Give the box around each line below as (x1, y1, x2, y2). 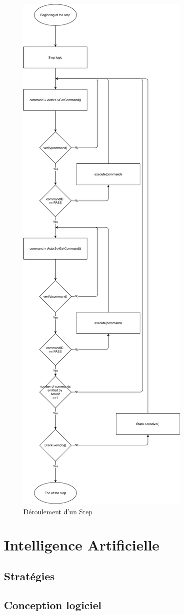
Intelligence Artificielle (4, 535, 160, 555)
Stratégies (4, 568, 55, 583)
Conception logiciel (4, 597, 102, 612)
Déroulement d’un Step (23, 506, 92, 516)
